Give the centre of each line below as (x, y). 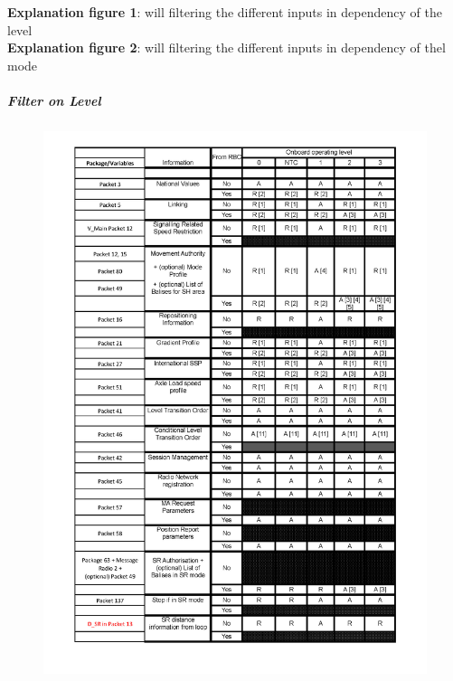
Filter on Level (54, 100)
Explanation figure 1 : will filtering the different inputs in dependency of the (225, 12)
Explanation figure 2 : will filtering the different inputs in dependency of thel (226, 47)
